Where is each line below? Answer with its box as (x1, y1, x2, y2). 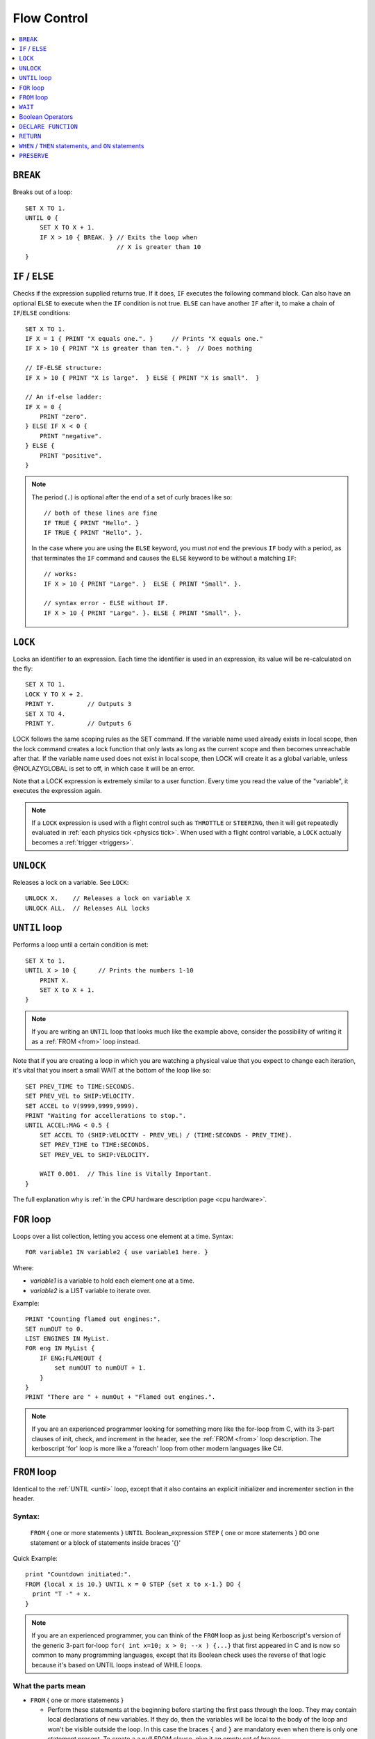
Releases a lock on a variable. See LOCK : (12, 878, 129, 886)
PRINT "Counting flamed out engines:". (25, 1315, 161, 1323)
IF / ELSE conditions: (12, 309, 71, 317)
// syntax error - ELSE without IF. (44, 599, 169, 607)
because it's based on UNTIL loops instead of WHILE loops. (31, 1660, 203, 1669)
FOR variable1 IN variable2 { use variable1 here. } (25, 1249, 208, 1256)
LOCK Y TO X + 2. (25, 690, 84, 698)
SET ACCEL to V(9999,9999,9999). (25, 1102, 139, 1109)
